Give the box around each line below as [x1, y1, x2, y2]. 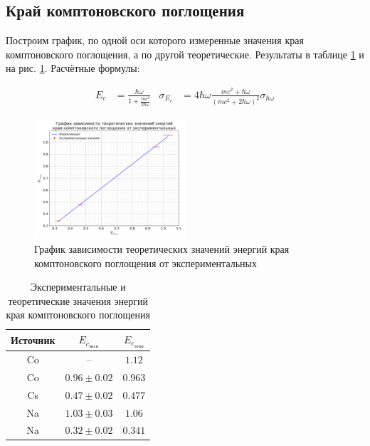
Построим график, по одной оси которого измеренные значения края [6, 33, 304, 48]
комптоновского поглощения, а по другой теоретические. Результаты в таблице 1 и [6, 46, 364, 61]
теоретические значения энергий [8, 293, 148, 308]
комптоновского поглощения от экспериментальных [34, 255, 258, 270]
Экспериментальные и [30, 279, 126, 294]
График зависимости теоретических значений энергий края [34, 241, 290, 256]
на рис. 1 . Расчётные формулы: [6, 61, 140, 76]
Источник [11, 333, 55, 348]
